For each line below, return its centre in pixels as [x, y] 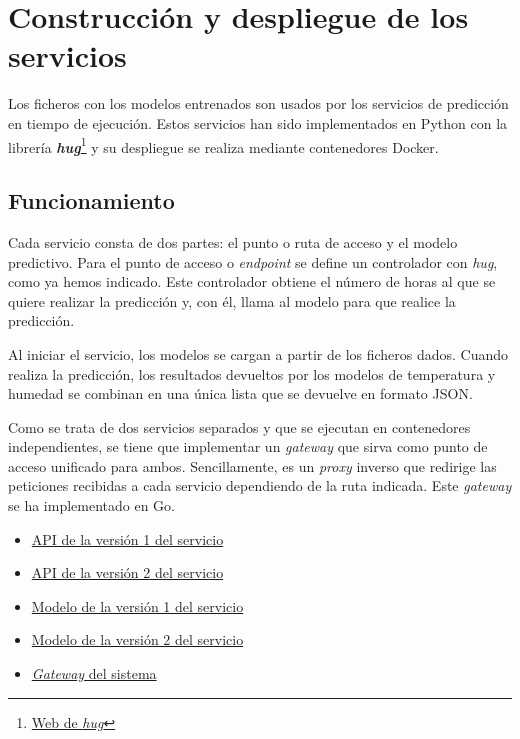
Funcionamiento [91, 200]
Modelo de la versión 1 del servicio [137, 605]
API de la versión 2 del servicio [127, 572]
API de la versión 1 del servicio [127, 538]
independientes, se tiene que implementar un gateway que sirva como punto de [248, 446]
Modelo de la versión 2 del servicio [137, 639]
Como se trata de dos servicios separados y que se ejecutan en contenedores [239, 426]
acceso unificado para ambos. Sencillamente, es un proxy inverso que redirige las [252, 465]
